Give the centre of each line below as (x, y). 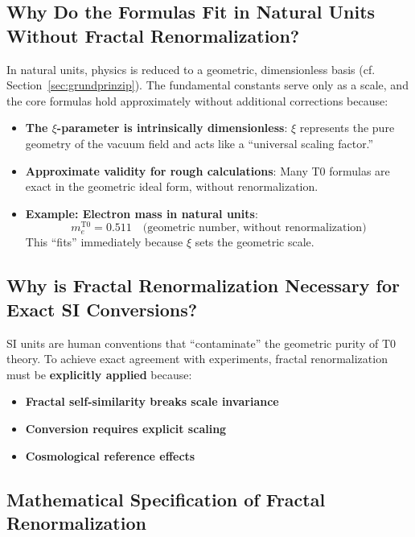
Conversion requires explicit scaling (126, 428)
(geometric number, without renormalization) (255, 228)
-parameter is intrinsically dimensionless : (172, 128)
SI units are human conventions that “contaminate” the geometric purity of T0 (201, 343)
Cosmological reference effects (110, 455)
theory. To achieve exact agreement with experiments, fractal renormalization (197, 359)
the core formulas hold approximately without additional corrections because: (197, 100)
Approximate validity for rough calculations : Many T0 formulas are (207, 170)
